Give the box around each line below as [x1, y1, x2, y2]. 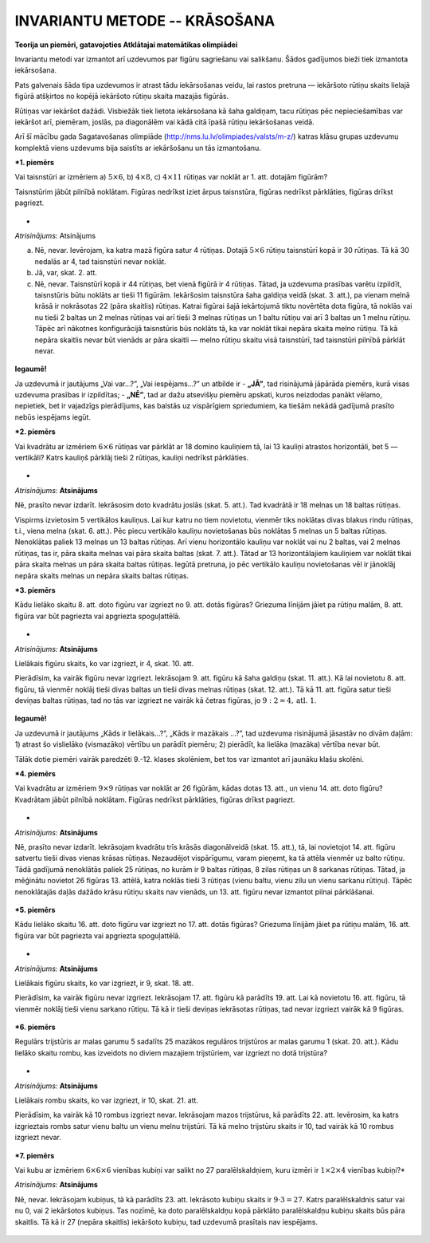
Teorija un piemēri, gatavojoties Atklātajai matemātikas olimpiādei [14, 40, 238, 49]
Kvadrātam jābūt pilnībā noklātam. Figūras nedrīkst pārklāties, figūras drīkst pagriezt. [14, 795, 295, 804]
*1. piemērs [14, 158, 55, 168]
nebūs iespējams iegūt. [14, 412, 92, 422]
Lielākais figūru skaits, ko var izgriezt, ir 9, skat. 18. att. [14, 978, 194, 988]
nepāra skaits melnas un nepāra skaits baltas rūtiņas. [14, 570, 190, 580]
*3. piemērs [14, 585, 56, 594]
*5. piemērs [14, 905, 56, 914]
